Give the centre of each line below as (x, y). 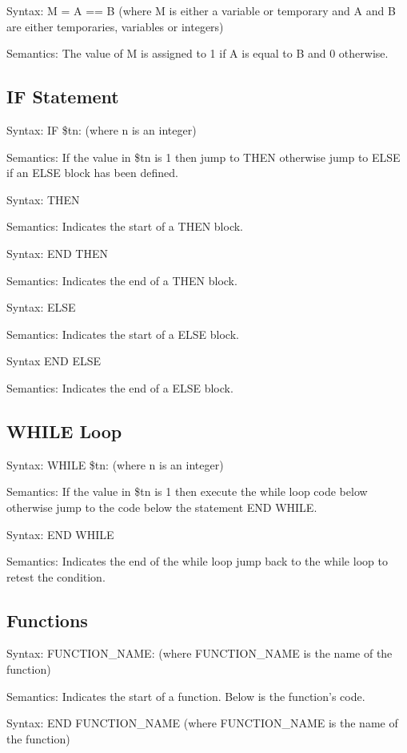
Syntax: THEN (43, 199)
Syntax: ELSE (41, 307)
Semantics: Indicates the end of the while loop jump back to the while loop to (197, 561)
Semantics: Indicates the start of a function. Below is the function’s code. (186, 696)
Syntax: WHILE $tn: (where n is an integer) (115, 464)
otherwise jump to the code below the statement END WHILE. (162, 507)
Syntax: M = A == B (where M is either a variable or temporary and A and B (201, 10)
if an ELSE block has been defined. (92, 173)
